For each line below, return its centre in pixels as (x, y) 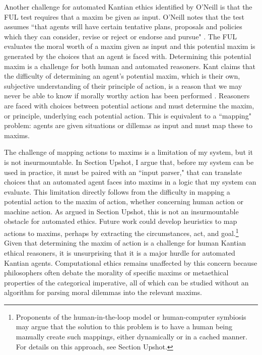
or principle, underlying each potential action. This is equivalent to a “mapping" (128, 115)
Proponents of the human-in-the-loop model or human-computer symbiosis (131, 316)
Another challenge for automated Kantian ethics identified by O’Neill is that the (128, 7)
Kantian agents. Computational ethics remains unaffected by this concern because (131, 262)
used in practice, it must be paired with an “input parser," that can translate (123, 172)
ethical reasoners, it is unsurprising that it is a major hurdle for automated (120, 252)
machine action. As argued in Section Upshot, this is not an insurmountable (121, 211)
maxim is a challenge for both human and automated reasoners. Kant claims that (130, 66)
